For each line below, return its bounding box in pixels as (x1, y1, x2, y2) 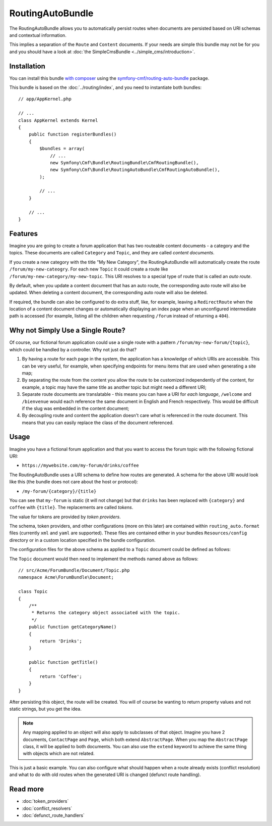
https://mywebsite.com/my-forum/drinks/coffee (22, 463, 139, 469)
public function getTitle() (28, 660, 98, 665)
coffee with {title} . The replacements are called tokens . (9, 504, 133, 511)
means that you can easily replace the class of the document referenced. (22, 420, 174, 426)
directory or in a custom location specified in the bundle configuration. (9, 537, 156, 543)
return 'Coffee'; (39, 673, 83, 679)
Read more (9, 785, 44, 794)
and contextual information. (9, 32, 66, 38)
